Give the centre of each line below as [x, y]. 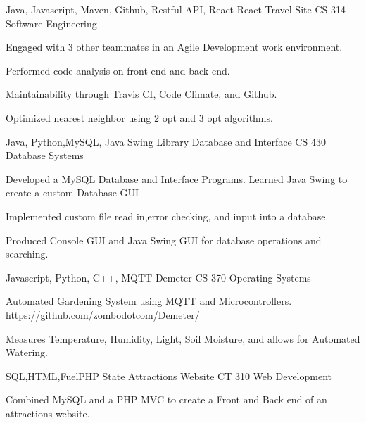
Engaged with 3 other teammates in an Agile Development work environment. [174, 47]
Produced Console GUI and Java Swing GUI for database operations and [164, 240]
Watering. [27, 352]
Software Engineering [51, 23]
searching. [27, 254]
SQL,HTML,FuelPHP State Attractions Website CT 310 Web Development [169, 375]
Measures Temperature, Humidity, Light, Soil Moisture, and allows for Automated [183, 338]
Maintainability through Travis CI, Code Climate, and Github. [141, 94]
